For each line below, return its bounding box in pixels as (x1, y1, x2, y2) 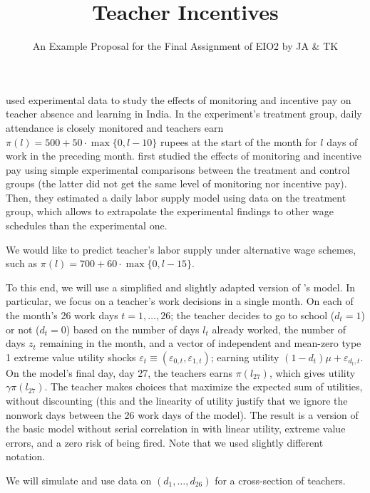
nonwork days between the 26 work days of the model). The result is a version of (6, 407, 359, 422)
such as (6, 256, 38, 271)
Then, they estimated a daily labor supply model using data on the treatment (6, 190, 346, 204)
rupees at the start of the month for (160, 134, 317, 149)
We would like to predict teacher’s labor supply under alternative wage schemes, (6, 242, 356, 256)
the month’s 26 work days (6, 308, 118, 323)
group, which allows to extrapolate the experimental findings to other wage (6, 204, 334, 219)
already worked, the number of (212, 321, 346, 336)
